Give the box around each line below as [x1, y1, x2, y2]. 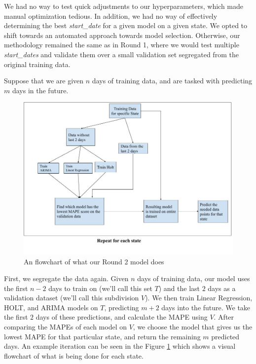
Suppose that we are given [4, 75, 84, 86]
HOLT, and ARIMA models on [4, 302, 98, 312]
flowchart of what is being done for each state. [4, 350, 144, 361]
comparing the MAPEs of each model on [4, 321, 127, 331]
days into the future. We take [161, 302, 251, 312]
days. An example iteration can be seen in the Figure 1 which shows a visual [4, 341, 236, 351]
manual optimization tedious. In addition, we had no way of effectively [4, 10, 218, 21]
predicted [211, 331, 240, 341]
